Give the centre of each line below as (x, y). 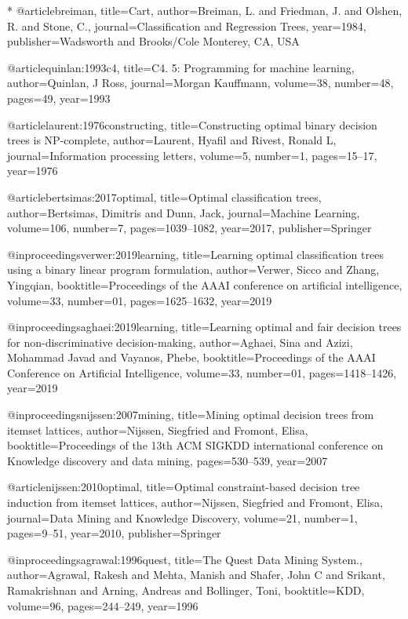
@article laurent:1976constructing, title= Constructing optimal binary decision (192, 124)
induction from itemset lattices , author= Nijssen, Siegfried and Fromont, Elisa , (195, 502)
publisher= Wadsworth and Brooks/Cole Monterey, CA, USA (153, 41)
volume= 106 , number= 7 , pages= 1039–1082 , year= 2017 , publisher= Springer (189, 228)
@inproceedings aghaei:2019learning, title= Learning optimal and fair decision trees (204, 327)
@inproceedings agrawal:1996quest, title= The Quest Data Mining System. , (185, 559)
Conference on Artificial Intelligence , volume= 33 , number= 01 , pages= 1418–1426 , (202, 372)
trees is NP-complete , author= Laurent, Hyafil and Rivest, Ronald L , (172, 140)
